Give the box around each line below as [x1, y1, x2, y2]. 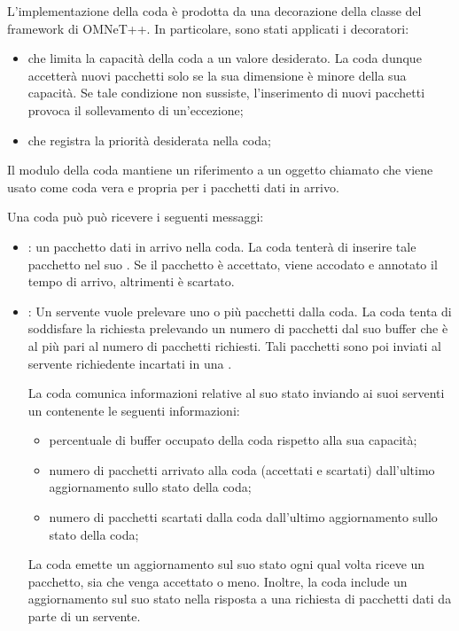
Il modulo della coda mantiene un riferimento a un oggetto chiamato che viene [7, 160, 433, 179]
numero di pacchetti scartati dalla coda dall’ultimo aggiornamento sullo [49, 508, 438, 526]
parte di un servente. [27, 607, 141, 626]
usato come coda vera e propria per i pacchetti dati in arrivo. [7, 177, 339, 196]
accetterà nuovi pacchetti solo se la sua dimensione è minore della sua [27, 66, 407, 84]
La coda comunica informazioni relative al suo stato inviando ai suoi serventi [27, 384, 445, 402]
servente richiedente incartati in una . [27, 354, 232, 372]
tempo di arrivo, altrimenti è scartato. [27, 272, 235, 291]
